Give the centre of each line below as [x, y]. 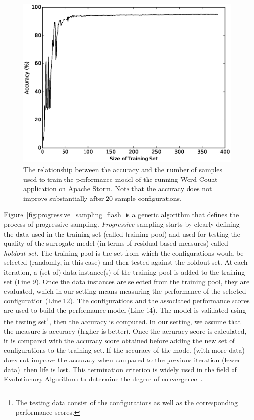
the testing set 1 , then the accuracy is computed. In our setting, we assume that [123, 320]
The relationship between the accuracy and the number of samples [123, 170]
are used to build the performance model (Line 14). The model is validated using [125, 310]
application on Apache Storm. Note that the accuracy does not [118, 189]
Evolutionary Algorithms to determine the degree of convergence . [103, 379]
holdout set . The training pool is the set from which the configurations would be [124, 252]
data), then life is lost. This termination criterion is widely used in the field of [120, 369]
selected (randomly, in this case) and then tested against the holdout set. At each [126, 262]
